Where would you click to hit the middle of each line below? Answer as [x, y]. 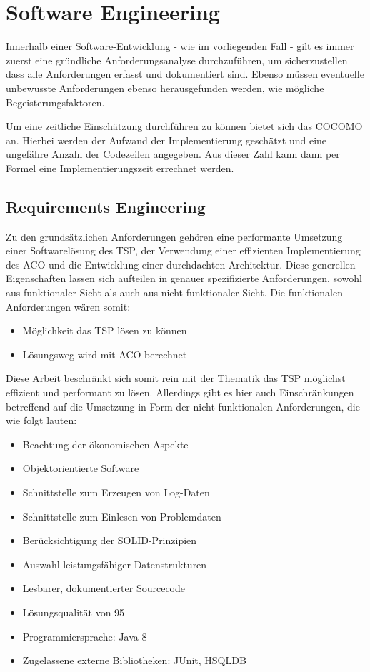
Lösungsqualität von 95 [74, 612]
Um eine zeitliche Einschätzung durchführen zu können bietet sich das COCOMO [184, 126]
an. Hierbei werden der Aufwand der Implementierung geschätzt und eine [166, 140]
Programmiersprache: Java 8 [85, 636]
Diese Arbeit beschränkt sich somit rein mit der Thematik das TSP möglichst [176, 378]
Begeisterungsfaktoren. [55, 102]
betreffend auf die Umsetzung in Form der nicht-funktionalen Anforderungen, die [183, 406]
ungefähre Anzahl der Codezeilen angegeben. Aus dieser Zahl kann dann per [173, 154]
